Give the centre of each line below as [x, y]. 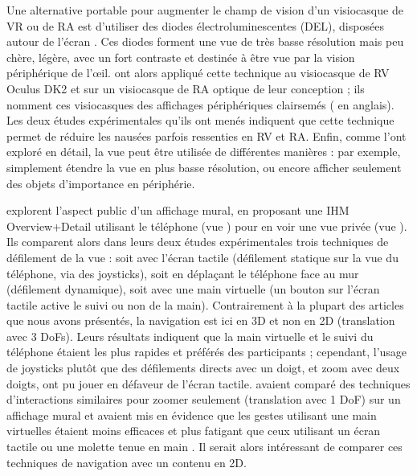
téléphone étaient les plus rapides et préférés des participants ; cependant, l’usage [207, 352]
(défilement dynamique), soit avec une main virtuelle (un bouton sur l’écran [193, 289]
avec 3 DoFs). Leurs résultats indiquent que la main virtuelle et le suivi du [190, 336]
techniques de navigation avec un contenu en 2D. [127, 462]
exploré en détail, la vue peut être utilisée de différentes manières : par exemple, [204, 152]
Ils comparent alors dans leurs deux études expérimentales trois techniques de [198, 242]
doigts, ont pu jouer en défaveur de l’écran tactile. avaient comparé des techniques [208, 383]
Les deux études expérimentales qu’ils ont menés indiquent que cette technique [200, 120]
